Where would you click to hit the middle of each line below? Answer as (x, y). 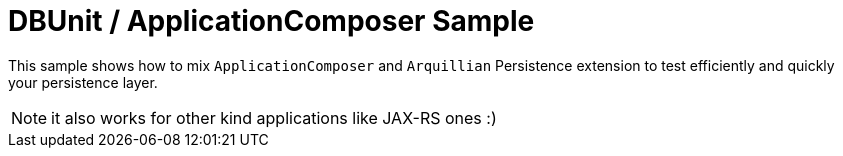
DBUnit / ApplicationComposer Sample (271, 21)
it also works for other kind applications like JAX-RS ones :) (274, 117)
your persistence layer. (83, 82)
